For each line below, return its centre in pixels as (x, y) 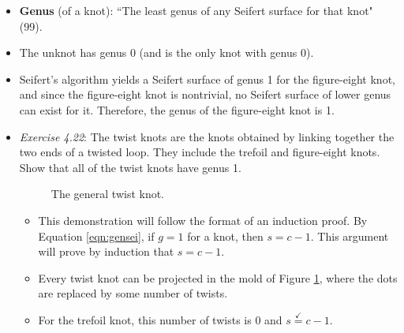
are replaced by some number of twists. (133, 293)
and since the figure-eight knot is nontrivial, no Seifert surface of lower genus (205, 94)
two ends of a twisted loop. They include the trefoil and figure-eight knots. (200, 152)
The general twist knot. (108, 194)
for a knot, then (225, 236)
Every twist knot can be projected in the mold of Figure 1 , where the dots (218, 277)
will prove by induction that (106, 251)
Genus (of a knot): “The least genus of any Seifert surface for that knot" (196, 10)
